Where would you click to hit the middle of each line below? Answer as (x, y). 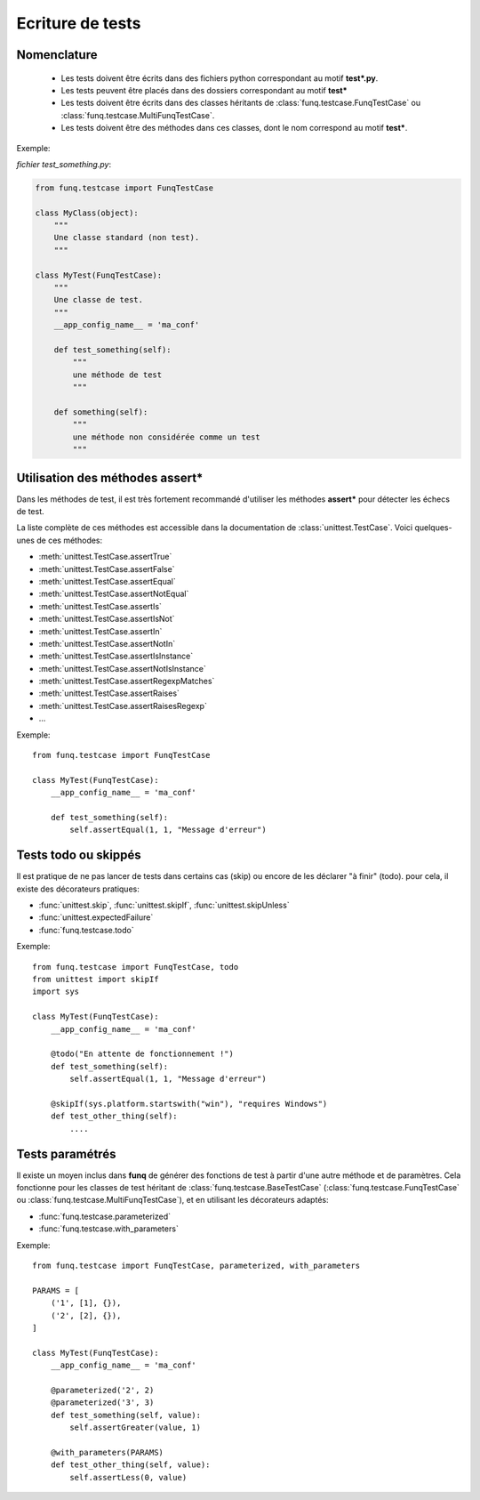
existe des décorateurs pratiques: (78, 889)
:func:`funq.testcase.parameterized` (104, 1216)
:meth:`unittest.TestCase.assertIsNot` (107, 619)
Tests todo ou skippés (79, 855)
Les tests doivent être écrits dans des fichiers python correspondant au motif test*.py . (220, 78)
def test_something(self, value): (126, 1415)
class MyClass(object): (87, 213)
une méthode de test (117, 375)
